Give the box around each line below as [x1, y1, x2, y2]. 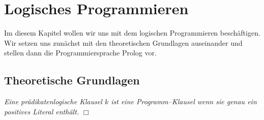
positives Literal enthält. [4, 106, 79, 116]
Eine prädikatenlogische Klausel [4, 96, 102, 107]
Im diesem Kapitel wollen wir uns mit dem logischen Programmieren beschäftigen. [4, 27, 260, 38]
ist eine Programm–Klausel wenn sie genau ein [111, 96, 257, 107]
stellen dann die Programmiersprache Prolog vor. [4, 47, 157, 58]
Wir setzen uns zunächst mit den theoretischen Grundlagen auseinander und [4, 37, 243, 48]
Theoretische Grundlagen [4, 72, 140, 88]
